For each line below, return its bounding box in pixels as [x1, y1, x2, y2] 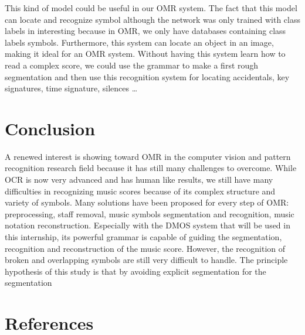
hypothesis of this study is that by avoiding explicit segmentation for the [5, 265, 266, 277]
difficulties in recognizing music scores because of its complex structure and [5, 184, 276, 197]
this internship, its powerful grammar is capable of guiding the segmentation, [5, 231, 282, 243]
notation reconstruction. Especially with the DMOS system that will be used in [5, 219, 290, 231]
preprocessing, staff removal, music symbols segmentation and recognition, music [5, 207, 294, 220]
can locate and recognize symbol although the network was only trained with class [5, 13, 301, 25]
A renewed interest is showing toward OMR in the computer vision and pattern [5, 150, 291, 162]
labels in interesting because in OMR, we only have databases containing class [5, 25, 286, 37]
